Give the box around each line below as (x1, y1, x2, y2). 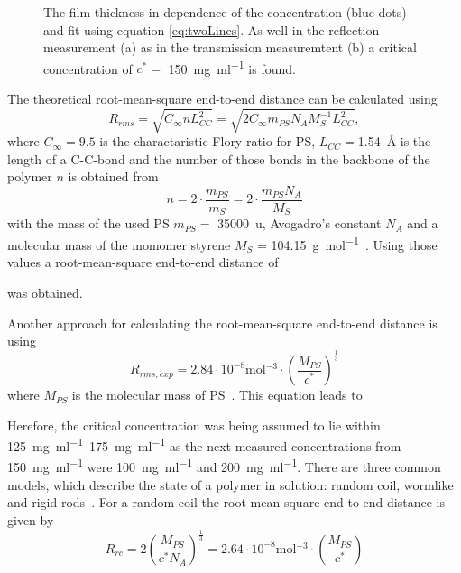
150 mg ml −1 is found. (168, 56, 296, 78)
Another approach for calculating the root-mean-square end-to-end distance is (7, 313, 438, 332)
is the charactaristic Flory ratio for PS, (99, 132, 316, 151)
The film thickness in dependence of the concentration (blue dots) (43, 3, 407, 21)
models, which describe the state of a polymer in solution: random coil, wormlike (7, 475, 454, 494)
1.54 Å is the (357, 132, 431, 151)
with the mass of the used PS (7, 214, 170, 233)
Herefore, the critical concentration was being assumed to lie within (7, 415, 381, 434)
